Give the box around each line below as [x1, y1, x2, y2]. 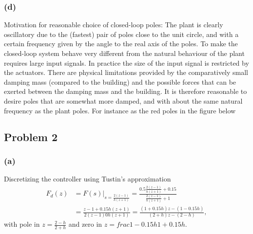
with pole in [4, 219, 40, 229]
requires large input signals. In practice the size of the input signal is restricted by [4, 57, 249, 68]
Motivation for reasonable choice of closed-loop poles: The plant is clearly [4, 19, 223, 30]
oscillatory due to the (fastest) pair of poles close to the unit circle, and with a [4, 29, 239, 39]
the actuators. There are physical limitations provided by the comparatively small [4, 67, 249, 77]
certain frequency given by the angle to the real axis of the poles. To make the [4, 38, 238, 49]
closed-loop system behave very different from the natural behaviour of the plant [4, 48, 245, 58]
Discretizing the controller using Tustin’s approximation [4, 174, 171, 184]
